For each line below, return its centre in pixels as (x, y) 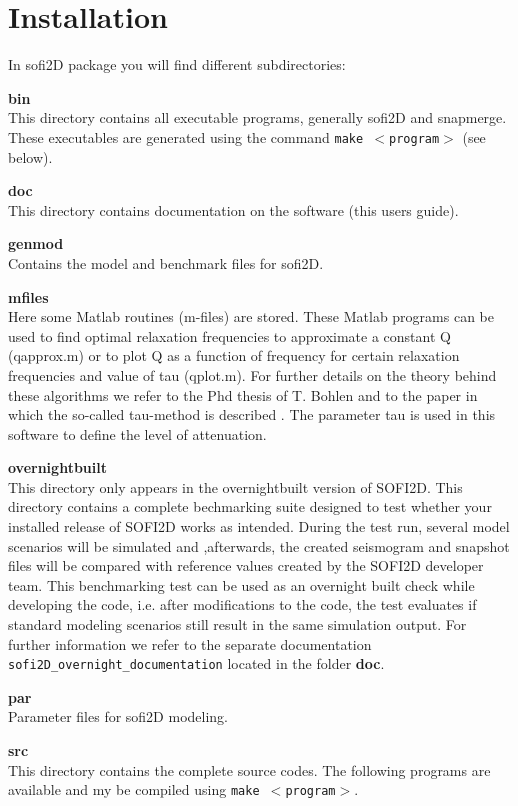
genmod (36, 243)
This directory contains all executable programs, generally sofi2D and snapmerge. (257, 117)
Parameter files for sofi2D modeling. (118, 716)
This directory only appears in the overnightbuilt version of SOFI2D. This (235, 486)
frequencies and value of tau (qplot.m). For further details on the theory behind (252, 374)
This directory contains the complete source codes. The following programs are (249, 769)
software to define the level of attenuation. (137, 433)
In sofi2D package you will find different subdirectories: (177, 64)
